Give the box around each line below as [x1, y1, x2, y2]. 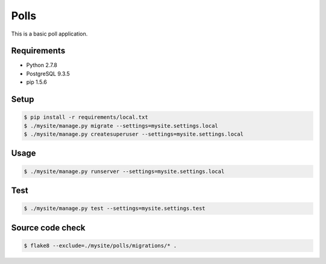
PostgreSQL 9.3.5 [26, 70, 70, 77]
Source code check [11, 222, 86, 233]
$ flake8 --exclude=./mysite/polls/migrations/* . [24, 242, 177, 249]
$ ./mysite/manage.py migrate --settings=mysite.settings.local [24, 122, 219, 129]
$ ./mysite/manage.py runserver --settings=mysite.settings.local [24, 168, 225, 175]
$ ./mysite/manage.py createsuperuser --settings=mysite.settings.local [24, 131, 244, 138]
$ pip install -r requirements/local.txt [24, 114, 149, 121]
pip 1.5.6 [26, 78, 48, 86]
